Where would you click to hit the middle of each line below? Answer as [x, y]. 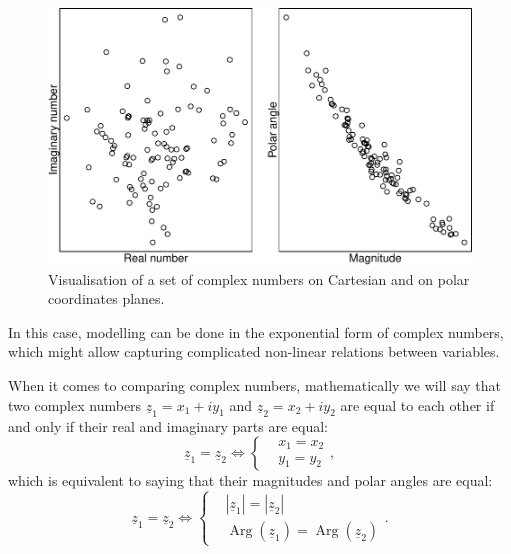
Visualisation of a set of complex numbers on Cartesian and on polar [259, 278]
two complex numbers [75, 404]
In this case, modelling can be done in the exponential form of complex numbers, [256, 331]
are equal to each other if [417, 404]
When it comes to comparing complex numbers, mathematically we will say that [254, 384]
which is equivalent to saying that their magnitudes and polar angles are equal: [250, 480]
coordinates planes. [106, 298]
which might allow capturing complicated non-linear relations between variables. [254, 351]
